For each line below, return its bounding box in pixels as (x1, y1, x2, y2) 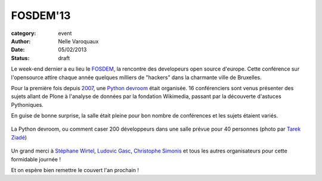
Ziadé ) (11, 134, 27, 141)
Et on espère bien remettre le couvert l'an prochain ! (11, 167, 140, 174)
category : (11, 30, 36, 37)
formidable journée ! (11, 155, 61, 163)
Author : (11, 37, 31, 45)
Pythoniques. (11, 101, 44, 108)
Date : (11, 46, 25, 53)
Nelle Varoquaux (58, 37, 99, 45)
